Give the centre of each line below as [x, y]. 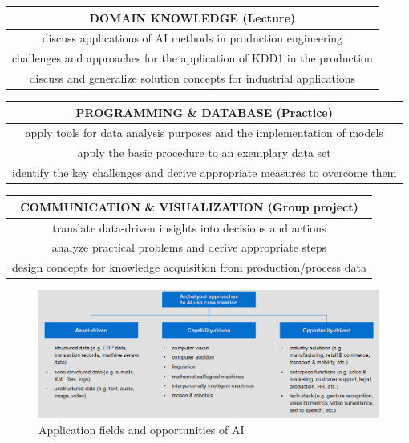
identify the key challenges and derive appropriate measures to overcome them [204, 173]
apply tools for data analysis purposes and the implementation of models [204, 133]
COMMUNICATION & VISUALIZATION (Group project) [189, 206]
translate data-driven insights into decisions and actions [189, 227]
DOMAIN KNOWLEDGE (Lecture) [192, 17]
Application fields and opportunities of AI [142, 429]
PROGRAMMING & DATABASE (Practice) [204, 112]
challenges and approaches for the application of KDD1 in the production [192, 58]
